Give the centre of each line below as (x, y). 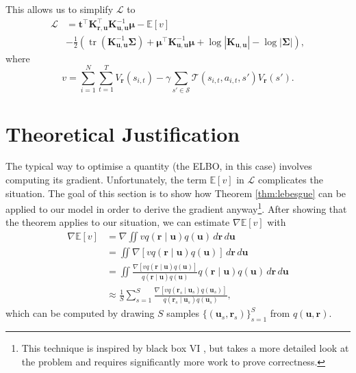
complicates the (290, 180)
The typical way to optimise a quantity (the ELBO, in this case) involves (159, 166)
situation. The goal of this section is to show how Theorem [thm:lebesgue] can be (176, 193)
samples (183, 313)
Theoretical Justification (123, 133)
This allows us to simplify (60, 9)
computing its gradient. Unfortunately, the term (106, 180)
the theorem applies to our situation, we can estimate (118, 222)
